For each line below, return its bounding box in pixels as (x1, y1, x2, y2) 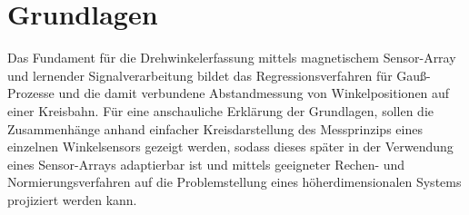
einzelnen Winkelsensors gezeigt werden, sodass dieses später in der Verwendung (7, 137, 454, 156)
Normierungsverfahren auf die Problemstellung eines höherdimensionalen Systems (7, 172, 462, 191)
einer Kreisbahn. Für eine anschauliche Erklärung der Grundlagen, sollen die (7, 101, 434, 120)
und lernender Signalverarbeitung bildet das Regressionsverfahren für (7, 65, 393, 84)
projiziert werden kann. (7, 190, 137, 209)
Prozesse (7, 83, 55, 103)
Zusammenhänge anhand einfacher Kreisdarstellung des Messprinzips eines (7, 119, 423, 138)
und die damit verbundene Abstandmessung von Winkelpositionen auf (58, 83, 450, 103)
